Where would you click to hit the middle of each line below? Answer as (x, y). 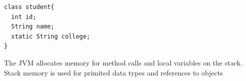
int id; (24, 17)
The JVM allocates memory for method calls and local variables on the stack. (123, 62)
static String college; (51, 36)
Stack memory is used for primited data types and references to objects (113, 72)
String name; (33, 27)
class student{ (29, 7)
